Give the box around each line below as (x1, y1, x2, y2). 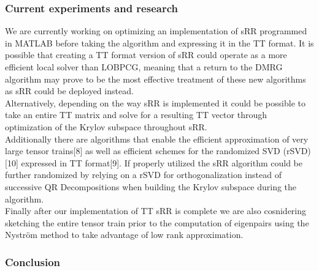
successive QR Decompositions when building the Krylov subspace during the (5, 180, 297, 193)
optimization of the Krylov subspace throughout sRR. (5, 120, 207, 133)
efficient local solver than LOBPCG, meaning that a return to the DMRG (5, 61, 283, 73)
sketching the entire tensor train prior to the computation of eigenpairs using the (5, 216, 309, 229)
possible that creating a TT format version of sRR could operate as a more (5, 48, 287, 61)
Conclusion (5, 254, 60, 269)
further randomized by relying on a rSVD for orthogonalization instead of (5, 168, 282, 181)
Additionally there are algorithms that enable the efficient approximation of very (5, 132, 309, 145)
